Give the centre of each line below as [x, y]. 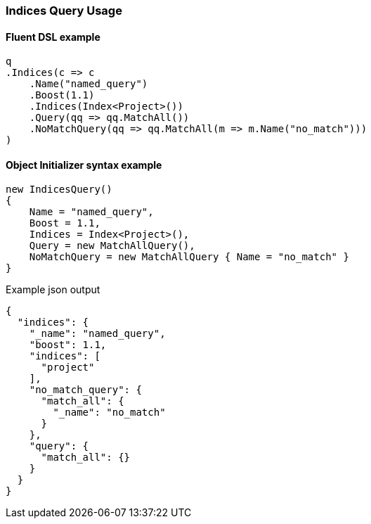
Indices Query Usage [64, 11]
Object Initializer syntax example [84, 165]
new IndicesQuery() [59, 190]
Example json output [53, 290]
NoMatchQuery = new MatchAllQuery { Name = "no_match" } [189, 257]
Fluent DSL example [53, 37]
